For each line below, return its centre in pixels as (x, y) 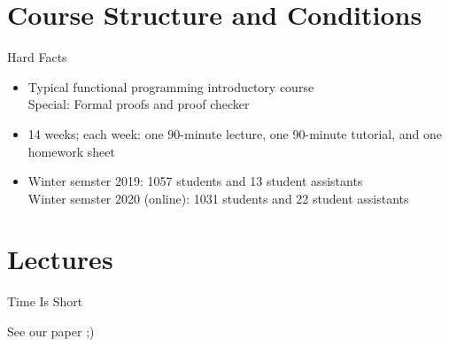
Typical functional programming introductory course (171, 86)
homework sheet (71, 151)
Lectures (60, 259)
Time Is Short (45, 301)
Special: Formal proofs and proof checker (139, 104)
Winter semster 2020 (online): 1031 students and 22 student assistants (218, 198)
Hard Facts (37, 57)
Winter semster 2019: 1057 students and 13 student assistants (195, 181)
